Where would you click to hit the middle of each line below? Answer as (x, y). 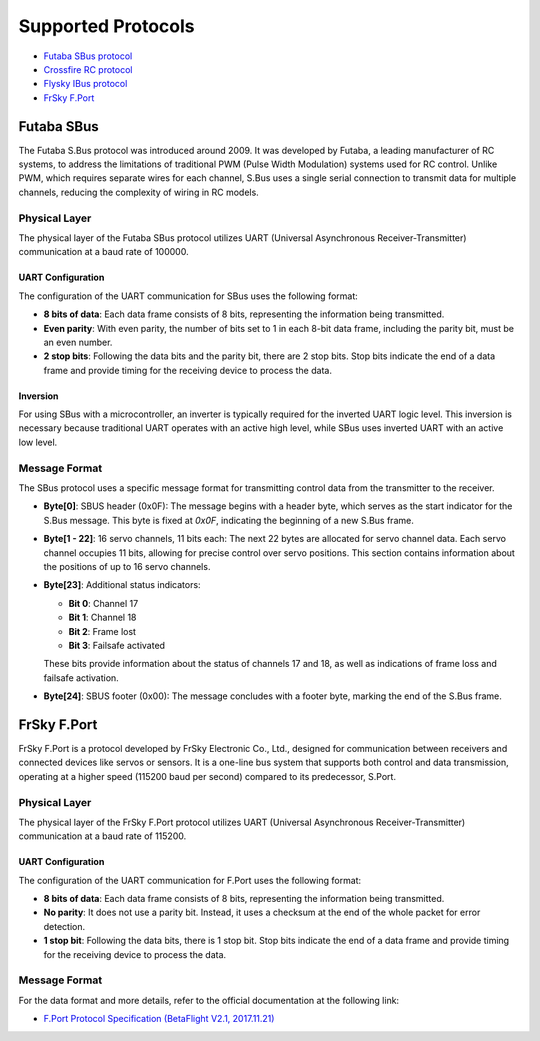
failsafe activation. (81, 677)
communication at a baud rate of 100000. (103, 252)
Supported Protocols (106, 26)
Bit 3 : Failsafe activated (116, 645)
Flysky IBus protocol (85, 84)
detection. (64, 926)
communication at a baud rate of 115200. (102, 836)
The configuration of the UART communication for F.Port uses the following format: (190, 880)
